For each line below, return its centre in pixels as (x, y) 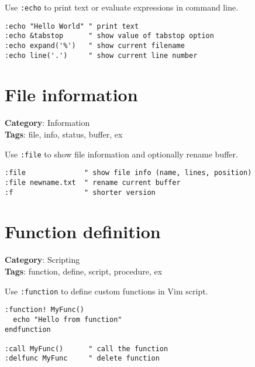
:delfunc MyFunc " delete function (82, 359)
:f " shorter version (80, 192)
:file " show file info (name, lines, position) (128, 173)
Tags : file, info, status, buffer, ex (64, 134)
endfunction (28, 329)
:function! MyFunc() (45, 310)
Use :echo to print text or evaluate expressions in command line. (122, 7)
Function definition (83, 231)
